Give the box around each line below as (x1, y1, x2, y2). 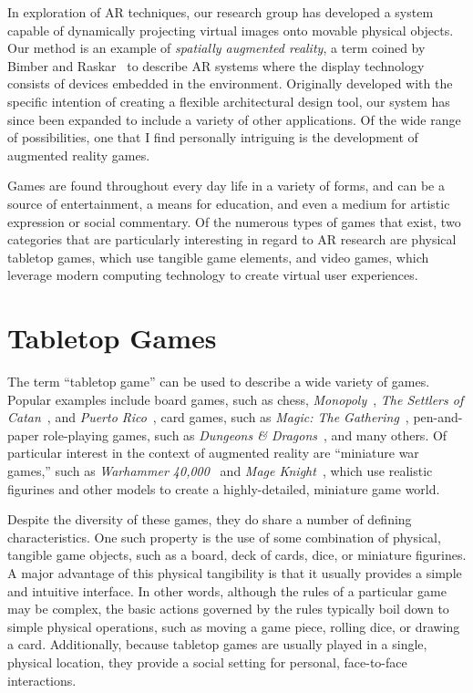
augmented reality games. (7, 145, 150, 164)
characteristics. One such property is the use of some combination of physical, (7, 527, 441, 546)
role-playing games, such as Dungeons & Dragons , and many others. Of (43, 425, 447, 444)
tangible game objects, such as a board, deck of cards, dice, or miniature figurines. (7, 545, 467, 564)
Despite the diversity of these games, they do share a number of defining (7, 510, 412, 529)
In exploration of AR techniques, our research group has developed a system (7, 3, 434, 21)
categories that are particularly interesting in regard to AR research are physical (7, 230, 457, 249)
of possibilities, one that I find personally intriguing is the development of (7, 128, 418, 147)
